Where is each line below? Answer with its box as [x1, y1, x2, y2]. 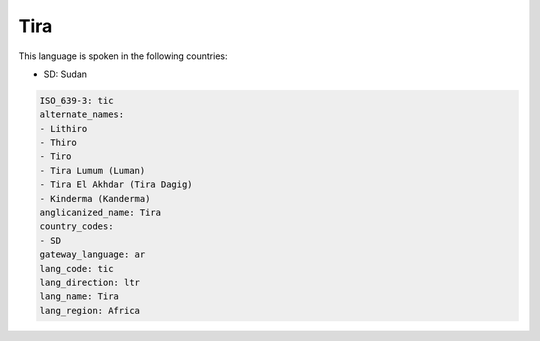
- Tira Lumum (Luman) [39, 165, 146, 176]
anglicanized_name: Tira [39, 207, 162, 219]
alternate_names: [39, 109, 125, 120]
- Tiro [39, 151, 72, 162]
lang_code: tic [39, 263, 114, 274]
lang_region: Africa [39, 305, 140, 316]
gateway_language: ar [39, 249, 146, 260]
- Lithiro [39, 123, 88, 134]
